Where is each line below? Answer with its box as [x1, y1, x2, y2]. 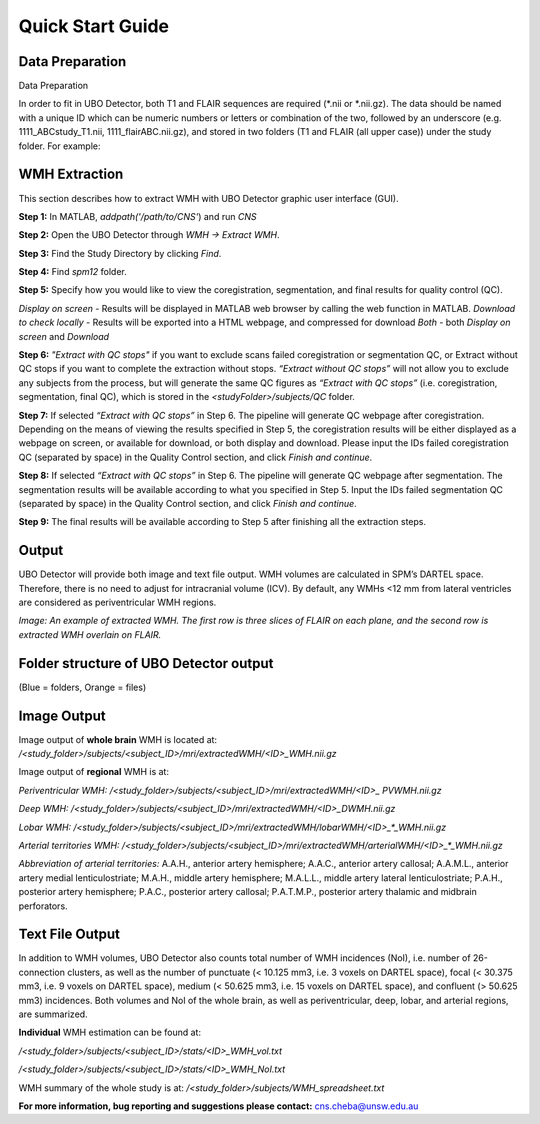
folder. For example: [18, 140, 101, 152]
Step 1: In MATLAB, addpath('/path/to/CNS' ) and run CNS [18, 210, 257, 222]
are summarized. [18, 1008, 89, 1020]
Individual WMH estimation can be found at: [18, 1026, 202, 1039]
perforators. [18, 900, 69, 912]
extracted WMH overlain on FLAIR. [18, 628, 162, 640]
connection [18, 966, 65, 978]
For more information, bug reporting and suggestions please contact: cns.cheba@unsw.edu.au [18, 1100, 419, 1112]
